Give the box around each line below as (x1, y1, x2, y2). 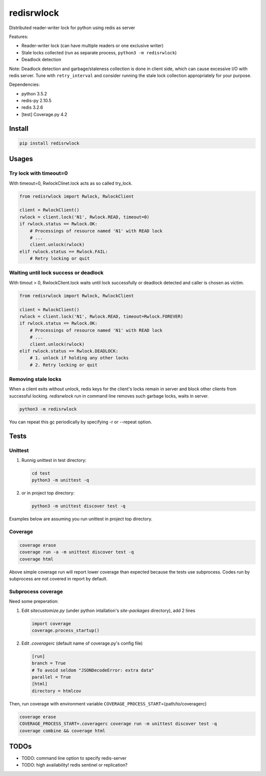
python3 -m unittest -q (32, 477, 90, 483)
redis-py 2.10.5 (21, 98, 52, 104)
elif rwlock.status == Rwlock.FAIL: (19, 248, 108, 254)
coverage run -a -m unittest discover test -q (19, 549, 134, 555)
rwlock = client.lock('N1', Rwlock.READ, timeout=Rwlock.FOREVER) (19, 314, 183, 319)
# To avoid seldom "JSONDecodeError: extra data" (32, 667, 154, 673)
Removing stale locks (9, 376, 62, 383)
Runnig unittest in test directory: (21, 457, 87, 463)
